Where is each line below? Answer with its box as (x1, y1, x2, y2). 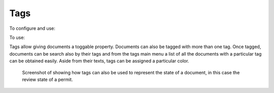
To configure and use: (9, 25, 56, 31)
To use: (9, 34, 25, 40)
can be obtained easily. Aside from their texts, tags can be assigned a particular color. (9, 58, 189, 64)
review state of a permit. (22, 76, 73, 82)
